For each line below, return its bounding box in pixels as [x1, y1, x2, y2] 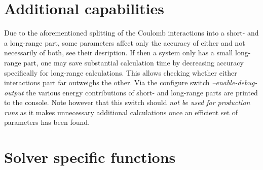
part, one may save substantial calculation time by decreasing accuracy [23, 57, 244, 67]
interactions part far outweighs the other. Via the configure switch [4, 77, 210, 88]
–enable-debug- [212, 77, 257, 88]
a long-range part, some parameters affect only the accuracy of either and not [4, 37, 245, 48]
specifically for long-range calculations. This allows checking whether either [4, 67, 237, 78]
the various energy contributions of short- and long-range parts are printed [26, 87, 258, 97]
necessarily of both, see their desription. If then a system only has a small [4, 47, 233, 58]
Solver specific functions [4, 147, 176, 167]
